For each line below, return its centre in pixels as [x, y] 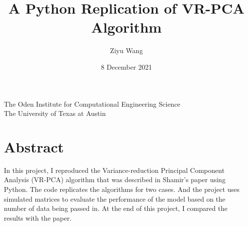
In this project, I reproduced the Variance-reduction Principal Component [114, 170]
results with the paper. [38, 217]
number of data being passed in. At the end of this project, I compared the [116, 208]
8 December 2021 [126, 66]
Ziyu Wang [126, 50]
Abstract [34, 146]
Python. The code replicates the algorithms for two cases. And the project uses [122, 189]
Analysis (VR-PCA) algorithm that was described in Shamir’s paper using [115, 179]
